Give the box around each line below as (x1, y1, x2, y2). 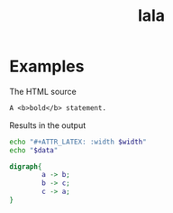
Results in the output (9, 119, 86, 131)
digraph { (9, 162, 42, 171)
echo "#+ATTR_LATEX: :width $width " (9, 137, 147, 146)
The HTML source (9, 86, 77, 97)
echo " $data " (9, 145, 59, 154)
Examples (9, 56, 85, 77)
